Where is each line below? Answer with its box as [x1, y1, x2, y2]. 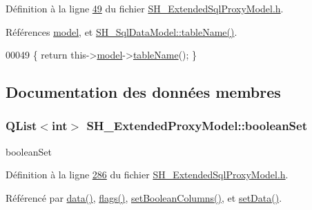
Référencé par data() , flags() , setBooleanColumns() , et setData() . [6, 190, 282, 204]
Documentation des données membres [6, 81, 281, 103]
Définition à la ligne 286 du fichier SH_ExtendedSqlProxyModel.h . [6, 167, 289, 182]
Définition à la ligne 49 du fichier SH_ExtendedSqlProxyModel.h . [6, 1, 284, 15]
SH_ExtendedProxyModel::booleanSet [86, 117, 308, 134]
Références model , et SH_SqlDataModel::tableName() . [6, 24, 237, 39]
